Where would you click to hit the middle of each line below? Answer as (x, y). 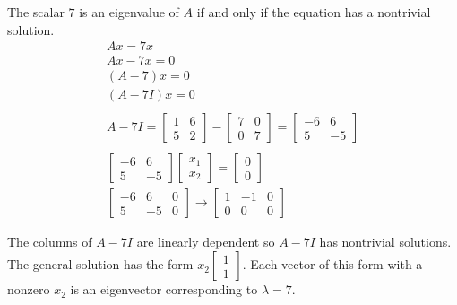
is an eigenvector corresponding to (164, 289)
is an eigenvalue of (129, 12)
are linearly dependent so (206, 242)
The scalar (36, 12)
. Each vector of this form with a (332, 264)
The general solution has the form (100, 264)
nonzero (29, 289)
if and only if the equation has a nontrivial (314, 12)
